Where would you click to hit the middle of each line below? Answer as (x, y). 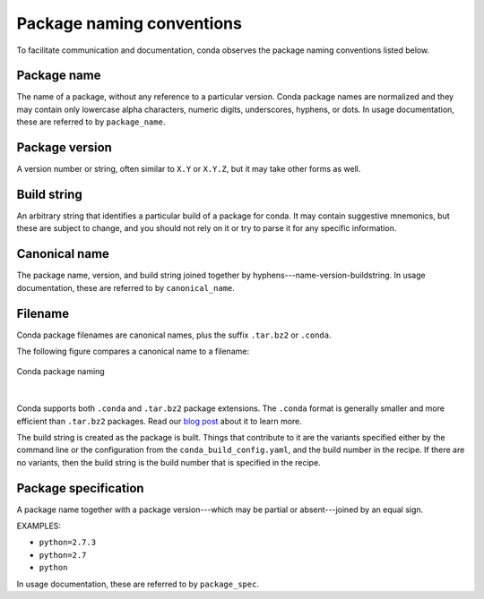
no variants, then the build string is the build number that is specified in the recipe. (169, 462)
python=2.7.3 (68, 543)
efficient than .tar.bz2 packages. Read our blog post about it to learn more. (159, 421)
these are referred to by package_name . (91, 122)
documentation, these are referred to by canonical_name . (125, 287)
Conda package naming (60, 372)
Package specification (80, 488)
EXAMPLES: (39, 526)
